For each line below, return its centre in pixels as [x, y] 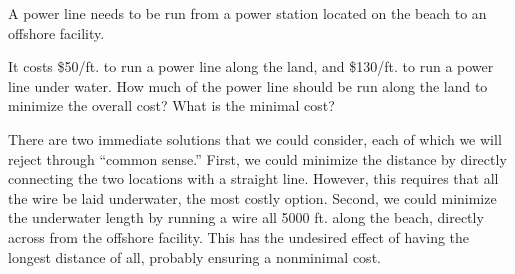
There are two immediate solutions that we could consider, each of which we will [255, 138]
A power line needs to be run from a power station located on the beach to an [247, 13]
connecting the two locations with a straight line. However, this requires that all [253, 178]
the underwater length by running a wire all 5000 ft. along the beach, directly [246, 217]
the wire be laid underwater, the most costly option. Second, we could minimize [252, 197]
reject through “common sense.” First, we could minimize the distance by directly [257, 158]
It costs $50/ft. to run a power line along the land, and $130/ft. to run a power [251, 66]
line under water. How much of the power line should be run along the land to [248, 85]
